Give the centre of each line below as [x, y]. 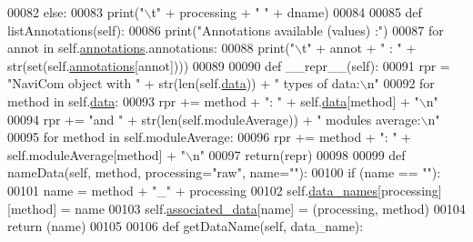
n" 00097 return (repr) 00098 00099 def [299, 154]
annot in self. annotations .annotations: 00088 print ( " [151, 48]
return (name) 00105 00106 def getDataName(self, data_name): [186, 226]
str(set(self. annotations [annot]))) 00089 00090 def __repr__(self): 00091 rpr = [229, 65]
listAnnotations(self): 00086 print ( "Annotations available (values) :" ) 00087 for [226, 30]
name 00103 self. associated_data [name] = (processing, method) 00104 [270, 208]
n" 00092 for [401, 83]
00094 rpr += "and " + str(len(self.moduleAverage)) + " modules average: [214, 119]
